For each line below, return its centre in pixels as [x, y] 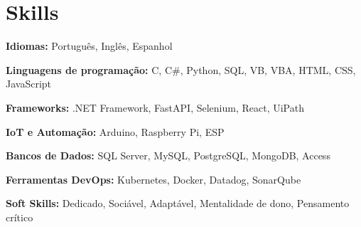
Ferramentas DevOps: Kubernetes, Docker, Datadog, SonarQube [153, 179]
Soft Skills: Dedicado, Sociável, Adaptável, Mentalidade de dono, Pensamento [178, 203]
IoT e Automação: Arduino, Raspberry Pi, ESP [115, 131]
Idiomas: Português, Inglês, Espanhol [89, 46]
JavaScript [29, 84]
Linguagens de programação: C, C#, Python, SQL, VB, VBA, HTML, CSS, [181, 69]
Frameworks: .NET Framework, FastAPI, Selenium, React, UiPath [155, 107]
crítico [20, 217]
